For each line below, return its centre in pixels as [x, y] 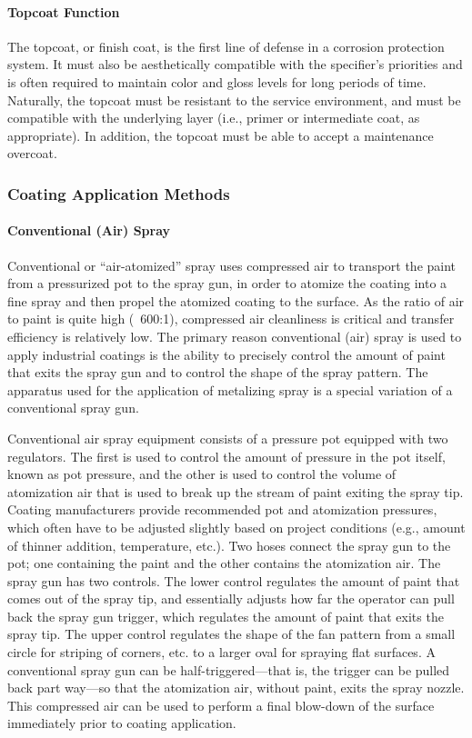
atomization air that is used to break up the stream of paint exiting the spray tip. [236, 491]
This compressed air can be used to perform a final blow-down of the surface [221, 705]
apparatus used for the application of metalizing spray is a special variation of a [230, 389]
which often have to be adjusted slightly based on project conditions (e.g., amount [236, 527]
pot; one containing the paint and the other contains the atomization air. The [224, 563]
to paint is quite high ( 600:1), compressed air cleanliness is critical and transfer [231, 319]
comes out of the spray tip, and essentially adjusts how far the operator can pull [231, 598]
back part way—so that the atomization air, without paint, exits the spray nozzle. [236, 688]
